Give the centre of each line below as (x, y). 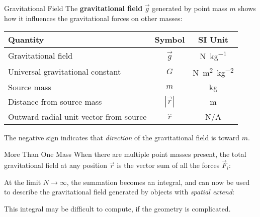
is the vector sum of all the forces (168, 165)
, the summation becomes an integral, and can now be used (158, 182)
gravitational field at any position (56, 165)
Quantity (26, 40)
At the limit (23, 182)
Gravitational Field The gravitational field (73, 8)
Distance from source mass (55, 102)
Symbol (170, 40)
